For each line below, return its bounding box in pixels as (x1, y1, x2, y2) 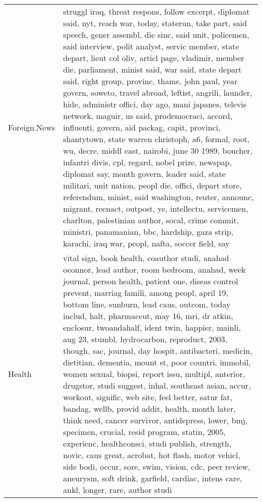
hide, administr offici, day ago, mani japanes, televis (63, 98, 247, 110)
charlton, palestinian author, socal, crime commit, (63, 214, 239, 226)
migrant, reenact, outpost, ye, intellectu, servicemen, (63, 203, 248, 214)
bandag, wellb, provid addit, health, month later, (63, 403, 236, 414)
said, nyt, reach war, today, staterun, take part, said (63, 17, 247, 29)
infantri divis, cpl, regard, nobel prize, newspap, (63, 156, 232, 168)
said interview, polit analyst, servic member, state (63, 40, 239, 52)
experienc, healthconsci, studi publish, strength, (63, 437, 232, 449)
